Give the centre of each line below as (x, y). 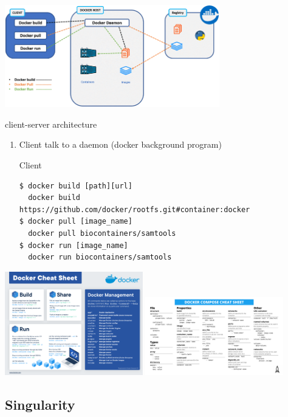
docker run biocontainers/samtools (100, 257)
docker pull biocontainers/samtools (102, 233)
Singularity (40, 404)
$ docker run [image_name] (74, 245)
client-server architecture (51, 124)
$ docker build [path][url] (76, 186)
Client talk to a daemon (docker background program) (120, 144)
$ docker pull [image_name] (76, 222)
